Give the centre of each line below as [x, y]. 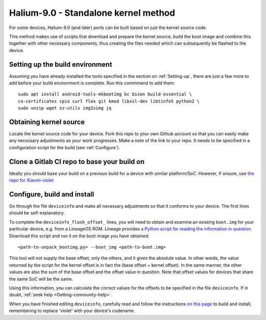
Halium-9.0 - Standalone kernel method [92, 13]
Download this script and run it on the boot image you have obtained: [79, 236]
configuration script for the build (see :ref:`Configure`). [65, 147]
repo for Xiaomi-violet [31, 180]
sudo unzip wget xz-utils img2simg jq [65, 108]
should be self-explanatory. [37, 213]
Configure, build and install [52, 194]
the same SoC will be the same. [41, 279]
